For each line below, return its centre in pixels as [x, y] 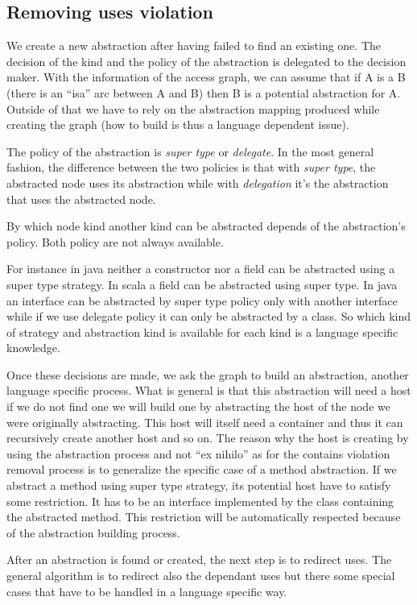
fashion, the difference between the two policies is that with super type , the [191, 167]
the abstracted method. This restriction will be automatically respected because [204, 517]
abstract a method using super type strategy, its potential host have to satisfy [199, 485]
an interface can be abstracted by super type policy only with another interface [202, 300]
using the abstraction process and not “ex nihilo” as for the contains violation [198, 453]
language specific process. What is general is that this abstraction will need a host [209, 390]
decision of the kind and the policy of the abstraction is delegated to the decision [206, 61]
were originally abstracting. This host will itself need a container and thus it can [205, 422]
